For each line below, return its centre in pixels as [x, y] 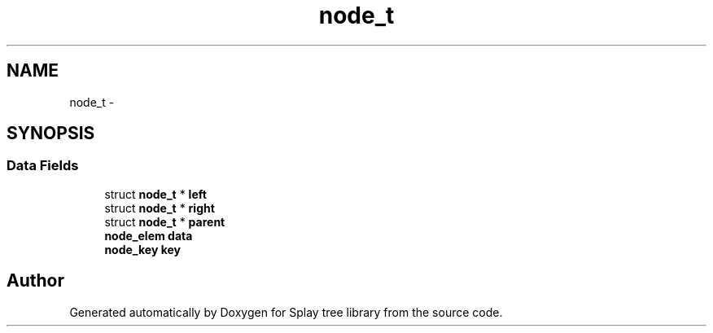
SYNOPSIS [51, 134]
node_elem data [149, 235]
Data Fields [43, 166]
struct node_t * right [160, 208]
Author [35, 281]
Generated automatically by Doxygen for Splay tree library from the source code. [286, 312]
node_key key [142, 249]
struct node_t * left [155, 194]
